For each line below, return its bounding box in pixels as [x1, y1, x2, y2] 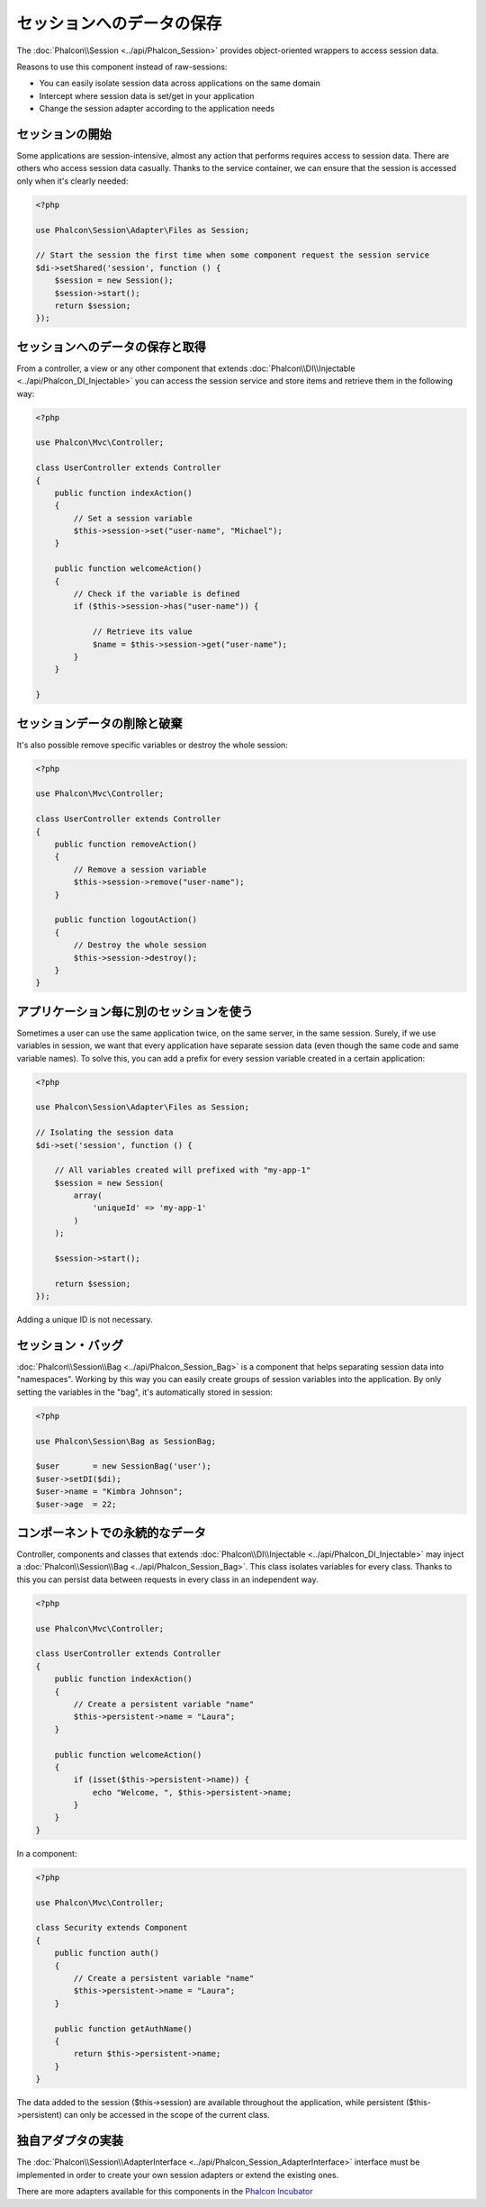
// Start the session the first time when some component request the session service [35, 250, 430, 260]
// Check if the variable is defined [73, 589, 240, 599]
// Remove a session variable [73, 864, 207, 874]
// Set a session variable [73, 513, 193, 523]
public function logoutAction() [54, 915, 198, 925]
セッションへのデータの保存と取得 [16, 339, 206, 355]
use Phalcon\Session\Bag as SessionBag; [35, 1436, 216, 1446]
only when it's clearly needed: [16, 176, 129, 186]
